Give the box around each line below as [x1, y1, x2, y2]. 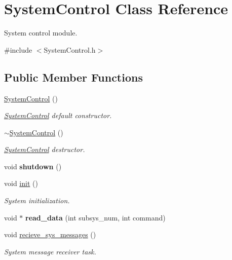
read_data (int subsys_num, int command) [25, 212, 166, 222]
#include [4, 44, 32, 55]
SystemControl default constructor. [4, 110, 112, 121]
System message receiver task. [4, 246, 96, 256]
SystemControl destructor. [4, 144, 85, 155]
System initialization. [4, 195, 70, 206]
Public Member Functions [4, 69, 143, 85]
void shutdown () [4, 161, 62, 171]
